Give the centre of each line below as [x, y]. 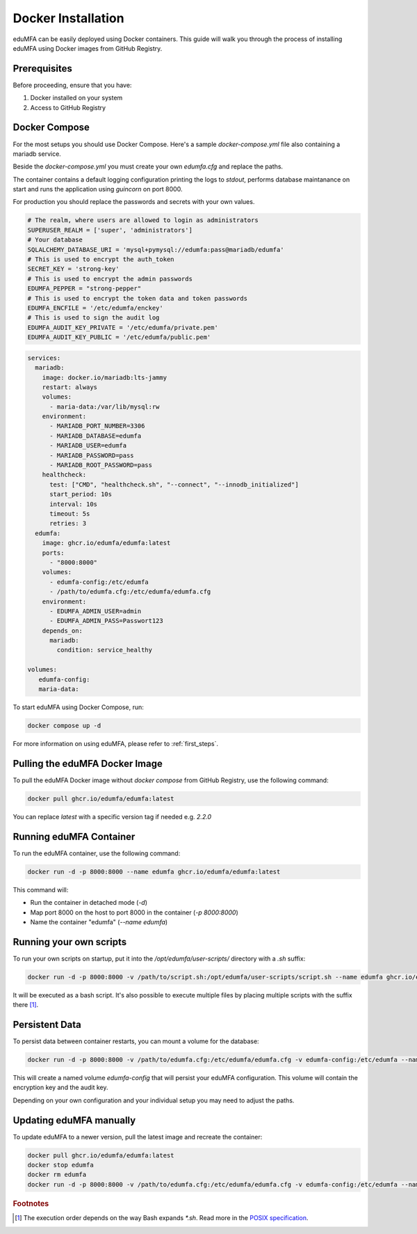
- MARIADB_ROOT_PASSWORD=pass [101, 465]
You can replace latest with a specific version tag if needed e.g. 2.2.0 [112, 816]
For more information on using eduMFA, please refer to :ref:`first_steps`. [116, 743]
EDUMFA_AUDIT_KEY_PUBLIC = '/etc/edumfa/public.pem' [119, 337]
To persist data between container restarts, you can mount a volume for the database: [136, 1041]
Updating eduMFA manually [74, 1120]
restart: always [69, 387]
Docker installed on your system [76, 98]
